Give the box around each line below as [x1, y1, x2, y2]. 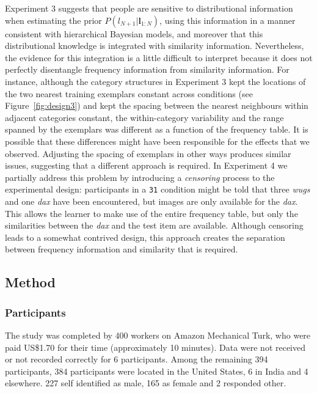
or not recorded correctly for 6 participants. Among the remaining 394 [5, 353, 268, 365]
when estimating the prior [5, 13, 102, 26]
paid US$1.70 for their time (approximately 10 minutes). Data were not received [5, 340, 306, 353]
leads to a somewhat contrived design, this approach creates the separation [5, 230, 285, 243]
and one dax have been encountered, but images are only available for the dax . [5, 194, 298, 207]
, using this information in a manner [159, 13, 296, 26]
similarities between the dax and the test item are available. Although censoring [5, 219, 304, 232]
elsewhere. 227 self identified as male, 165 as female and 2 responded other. [5, 376, 286, 389]
